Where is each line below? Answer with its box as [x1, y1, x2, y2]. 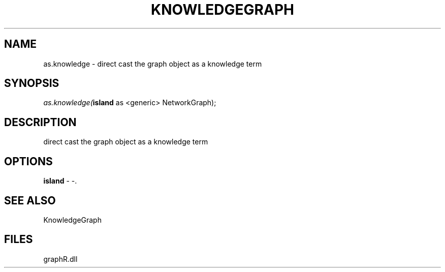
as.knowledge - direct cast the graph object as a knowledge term [43, 59, 262, 68]
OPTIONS [4, 155, 53, 168]
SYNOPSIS [4, 77, 59, 90]
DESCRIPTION [4, 115, 77, 129]
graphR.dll [43, 254, 78, 263]
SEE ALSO [4, 194, 56, 207]
